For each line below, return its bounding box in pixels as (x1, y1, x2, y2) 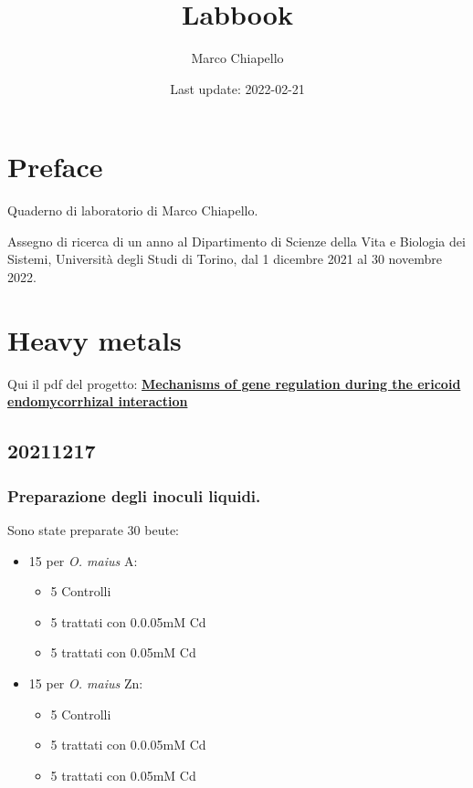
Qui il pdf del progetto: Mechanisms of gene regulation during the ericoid (7, 373, 461, 393)
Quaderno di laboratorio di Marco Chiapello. (7, 201, 258, 220)
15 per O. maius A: (28, 551, 138, 570)
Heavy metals (7, 320, 182, 358)
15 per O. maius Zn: (28, 673, 143, 692)
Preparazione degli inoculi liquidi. (7, 484, 261, 507)
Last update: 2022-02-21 (170, 79, 305, 98)
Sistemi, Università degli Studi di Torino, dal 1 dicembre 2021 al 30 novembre (7, 249, 442, 268)
